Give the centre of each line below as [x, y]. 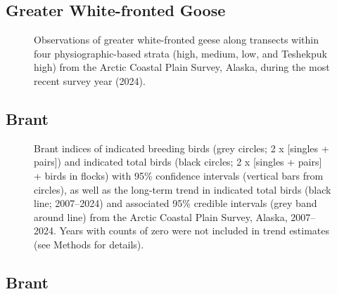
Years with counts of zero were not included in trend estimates [195, 230]
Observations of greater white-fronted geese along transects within [177, 40]
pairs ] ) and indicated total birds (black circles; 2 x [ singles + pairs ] [178, 162]
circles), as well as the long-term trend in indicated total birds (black [183, 189]
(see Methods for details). [89, 244]
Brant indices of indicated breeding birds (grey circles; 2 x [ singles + [182, 148]
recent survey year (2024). [90, 80]
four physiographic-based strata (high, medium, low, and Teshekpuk [180, 53]
